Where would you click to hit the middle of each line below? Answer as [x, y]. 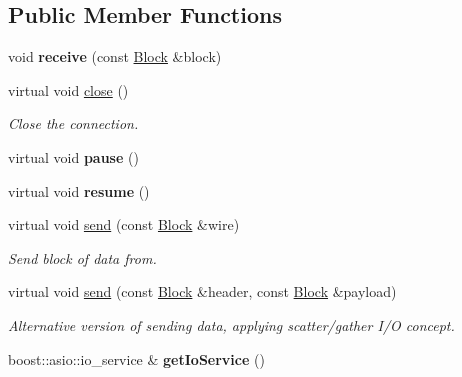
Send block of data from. [82, 257]
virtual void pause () [73, 156]
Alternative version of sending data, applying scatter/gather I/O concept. [231, 324]
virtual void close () [68, 89]
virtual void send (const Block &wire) [124, 224]
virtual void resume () [79, 190]
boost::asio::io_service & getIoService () [136, 358]
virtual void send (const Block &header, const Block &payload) [202, 291]
